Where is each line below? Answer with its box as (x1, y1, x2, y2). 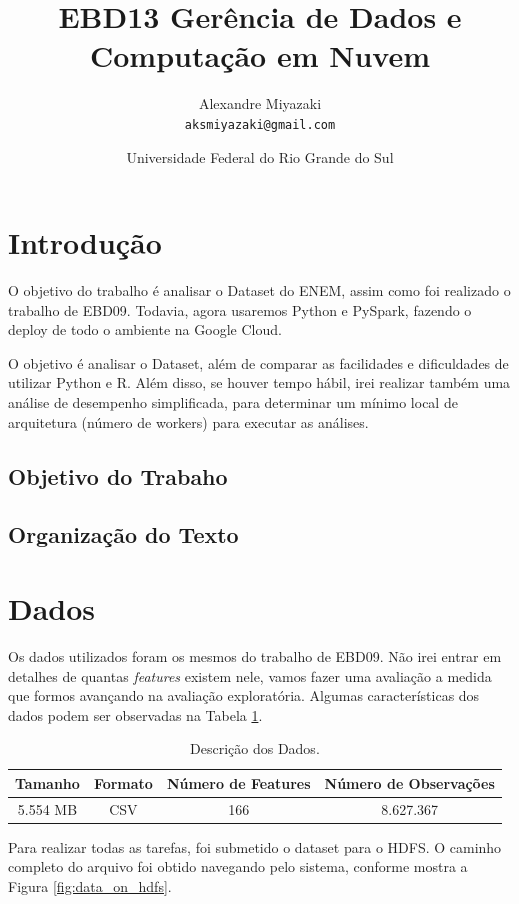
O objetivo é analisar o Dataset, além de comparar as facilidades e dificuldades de (8, 352, 509, 373)
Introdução (8, 222, 162, 263)
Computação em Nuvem (89, 35, 430, 76)
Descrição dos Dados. (190, 738, 320, 759)
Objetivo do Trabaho (8, 460, 228, 491)
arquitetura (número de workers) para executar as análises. (8, 411, 369, 432)
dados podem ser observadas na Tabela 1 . (8, 704, 263, 725)
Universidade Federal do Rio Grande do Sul (126, 146, 394, 167)
